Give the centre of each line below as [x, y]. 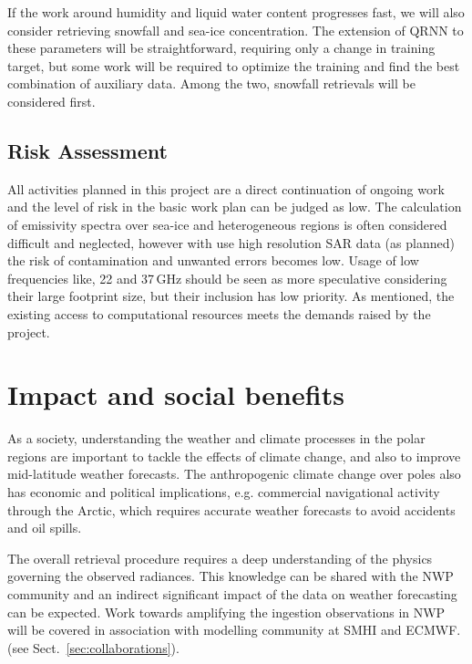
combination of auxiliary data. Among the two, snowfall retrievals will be [211, 83]
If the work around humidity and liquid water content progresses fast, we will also [236, 12]
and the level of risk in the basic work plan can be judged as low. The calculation [235, 207]
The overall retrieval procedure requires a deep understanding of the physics [220, 558]
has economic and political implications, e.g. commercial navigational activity [224, 492]
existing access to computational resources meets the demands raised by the [219, 313]
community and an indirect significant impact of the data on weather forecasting [232, 593]
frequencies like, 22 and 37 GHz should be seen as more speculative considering [227, 278]
